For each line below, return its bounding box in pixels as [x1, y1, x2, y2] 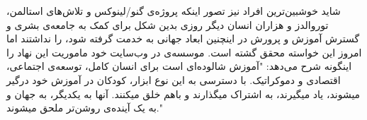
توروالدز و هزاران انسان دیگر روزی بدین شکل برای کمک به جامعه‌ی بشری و [6, 17, 329, 32]
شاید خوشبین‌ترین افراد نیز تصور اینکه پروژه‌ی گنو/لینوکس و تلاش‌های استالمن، [6, 4, 341, 18]
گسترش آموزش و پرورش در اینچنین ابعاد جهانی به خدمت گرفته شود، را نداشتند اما [6, 31, 360, 46]
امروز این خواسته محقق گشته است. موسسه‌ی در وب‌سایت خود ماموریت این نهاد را [6, 44, 362, 59]
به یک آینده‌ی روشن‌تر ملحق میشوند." [6, 100, 163, 115]
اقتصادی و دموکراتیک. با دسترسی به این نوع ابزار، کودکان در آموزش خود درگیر [6, 72, 341, 87]
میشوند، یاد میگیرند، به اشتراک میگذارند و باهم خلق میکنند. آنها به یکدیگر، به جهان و [6, 86, 361, 101]
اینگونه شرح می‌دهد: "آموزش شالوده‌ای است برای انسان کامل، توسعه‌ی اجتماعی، [6, 59, 352, 73]
